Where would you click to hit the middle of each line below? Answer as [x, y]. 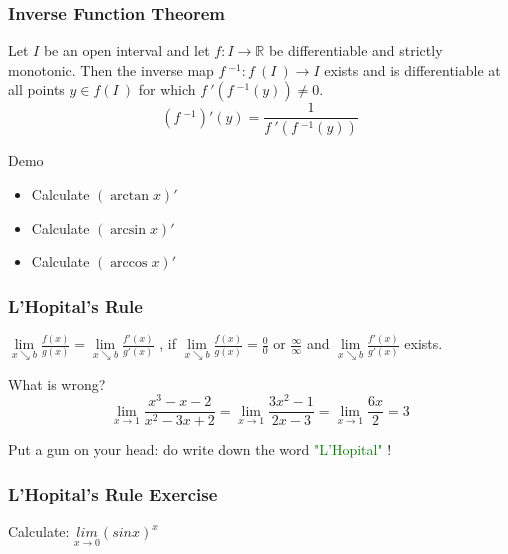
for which [167, 89]
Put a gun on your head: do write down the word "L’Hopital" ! [200, 449]
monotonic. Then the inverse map [111, 69]
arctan [130, 195]
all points [36, 89]
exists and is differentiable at [412, 69]
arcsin [128, 229]
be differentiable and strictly [355, 50]
